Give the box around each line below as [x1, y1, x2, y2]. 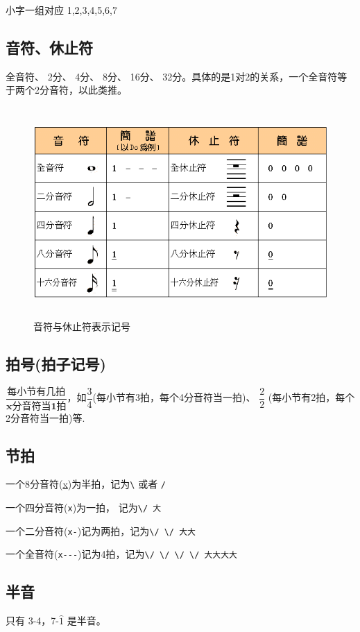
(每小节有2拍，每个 [268, 390, 355, 404]
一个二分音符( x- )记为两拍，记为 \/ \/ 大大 [6, 523, 196, 538]
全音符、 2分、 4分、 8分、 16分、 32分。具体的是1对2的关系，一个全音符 [6, 69, 338, 83]
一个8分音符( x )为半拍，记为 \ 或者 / [6, 477, 166, 491]
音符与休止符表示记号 [33, 318, 130, 333]
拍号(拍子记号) [6, 352, 106, 374]
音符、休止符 [6, 36, 93, 58]
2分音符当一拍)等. [6, 410, 85, 425]
